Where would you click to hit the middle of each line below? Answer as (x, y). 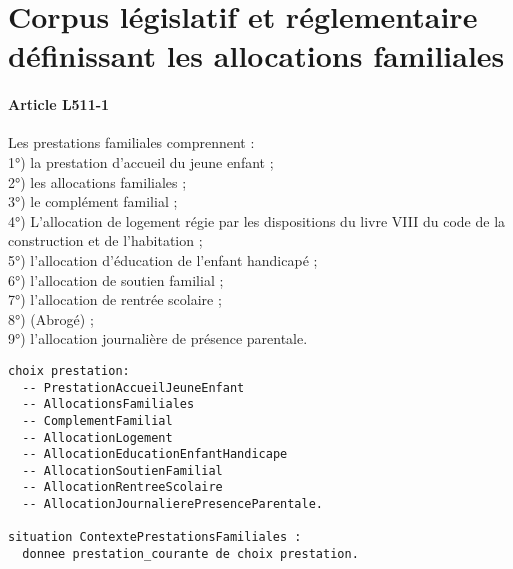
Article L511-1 (59, 104)
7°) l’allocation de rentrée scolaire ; (115, 299)
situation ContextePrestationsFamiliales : (155, 537)
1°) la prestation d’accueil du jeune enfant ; (141, 161)
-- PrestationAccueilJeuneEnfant (133, 387)
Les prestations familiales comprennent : (131, 142)
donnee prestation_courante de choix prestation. (190, 554)
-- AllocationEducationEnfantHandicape (155, 454)
